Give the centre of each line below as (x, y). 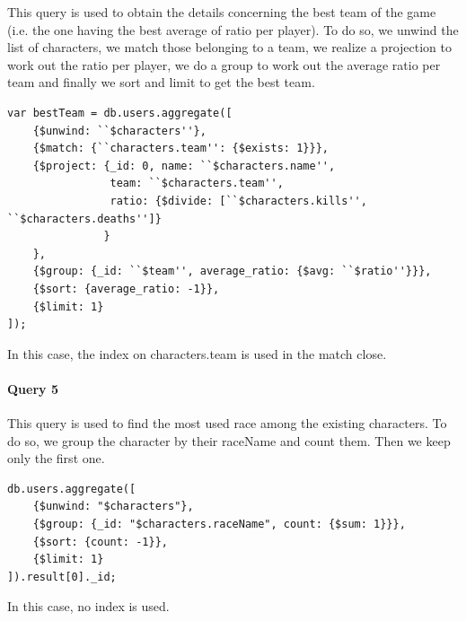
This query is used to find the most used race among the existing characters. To (227, 423)
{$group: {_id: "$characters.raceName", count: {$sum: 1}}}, (219, 525)
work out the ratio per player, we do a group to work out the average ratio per (224, 64)
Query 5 (33, 388)
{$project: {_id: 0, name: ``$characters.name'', (184, 166)
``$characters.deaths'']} (84, 219)
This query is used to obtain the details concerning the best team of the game (222, 12)
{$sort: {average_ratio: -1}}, (126, 289)
